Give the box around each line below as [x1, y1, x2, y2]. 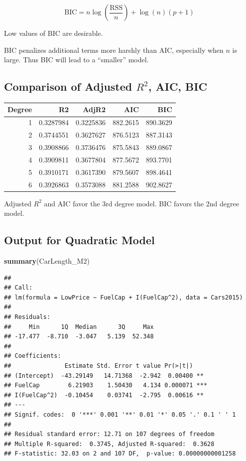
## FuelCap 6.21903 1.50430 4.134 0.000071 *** [4, 382, 208, 389]
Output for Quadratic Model [4, 232, 155, 248]
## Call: [4, 284, 33, 292]
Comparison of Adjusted [4, 79, 132, 94]
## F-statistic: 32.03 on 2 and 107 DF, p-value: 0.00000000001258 [4, 450, 236, 458]
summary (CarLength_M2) [4, 256, 90, 266]
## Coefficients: [4, 352, 61, 360]
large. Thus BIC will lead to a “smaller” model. [4, 54, 149, 65]
